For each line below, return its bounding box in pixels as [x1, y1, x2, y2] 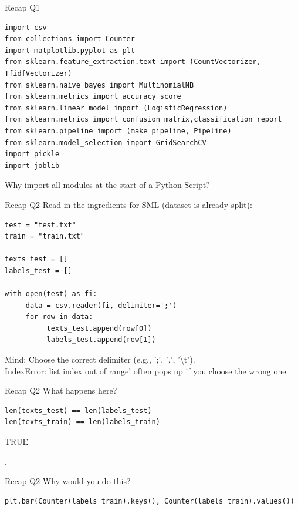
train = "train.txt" [5, 232, 85, 241]
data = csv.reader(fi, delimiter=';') [25, 301, 177, 310]
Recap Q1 [5, 1, 40, 13]
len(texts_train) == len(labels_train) [5, 418, 160, 427]
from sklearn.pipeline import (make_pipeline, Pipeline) [5, 126, 232, 135]
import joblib [5, 161, 60, 170]
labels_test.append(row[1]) [46, 335, 156, 344]
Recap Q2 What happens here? [5, 384, 117, 397]
